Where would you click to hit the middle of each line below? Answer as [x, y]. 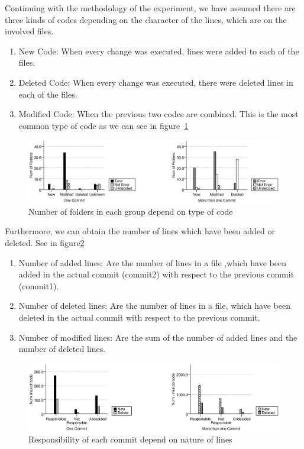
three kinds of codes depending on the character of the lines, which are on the [146, 19]
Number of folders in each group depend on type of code [131, 211]
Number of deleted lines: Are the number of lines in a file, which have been [154, 306]
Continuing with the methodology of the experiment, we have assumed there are [150, 8]
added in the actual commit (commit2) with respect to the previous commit [156, 274]
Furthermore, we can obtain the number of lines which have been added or [140, 231]
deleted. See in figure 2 [45, 242]
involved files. [29, 31]
